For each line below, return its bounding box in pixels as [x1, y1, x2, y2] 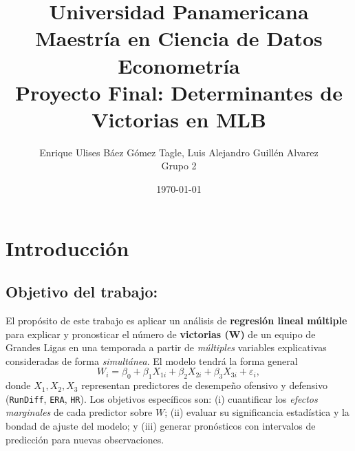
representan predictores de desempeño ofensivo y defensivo [81, 378, 328, 392]
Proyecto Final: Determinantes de [15, 78, 343, 106]
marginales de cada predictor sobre [6, 405, 153, 419]
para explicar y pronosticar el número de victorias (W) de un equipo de [6, 326, 316, 341]
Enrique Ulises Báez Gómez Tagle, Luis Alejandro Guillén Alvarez [39, 145, 319, 159]
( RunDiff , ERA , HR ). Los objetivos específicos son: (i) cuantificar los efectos [6, 391, 318, 406]
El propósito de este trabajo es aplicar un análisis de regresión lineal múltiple [6, 313, 347, 328]
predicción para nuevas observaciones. [6, 432, 164, 446]
